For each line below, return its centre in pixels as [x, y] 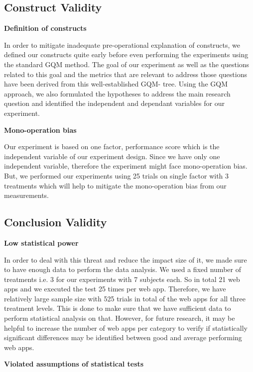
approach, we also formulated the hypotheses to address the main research [117, 93]
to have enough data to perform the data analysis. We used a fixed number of [123, 269]
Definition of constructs [45, 28]
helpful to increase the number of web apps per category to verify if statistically [126, 327]
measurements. [27, 195]
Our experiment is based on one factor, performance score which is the [112, 146]
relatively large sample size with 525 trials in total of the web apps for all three [125, 298]
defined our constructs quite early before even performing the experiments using [126, 54]
